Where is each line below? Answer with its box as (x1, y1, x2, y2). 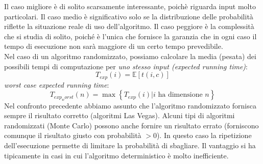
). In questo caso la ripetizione (156, 130, 252, 141)
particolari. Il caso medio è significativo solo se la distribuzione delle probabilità (4, 11, 253, 21)
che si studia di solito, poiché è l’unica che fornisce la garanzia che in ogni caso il (4, 31, 257, 41)
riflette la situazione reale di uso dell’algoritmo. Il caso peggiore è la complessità (4, 21, 254, 32)
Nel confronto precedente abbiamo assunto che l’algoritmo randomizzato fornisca (4, 100, 256, 111)
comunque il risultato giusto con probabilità (4, 130, 141, 141)
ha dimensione (158, 91, 203, 99)
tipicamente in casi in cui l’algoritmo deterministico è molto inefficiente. (4, 150, 229, 160)
